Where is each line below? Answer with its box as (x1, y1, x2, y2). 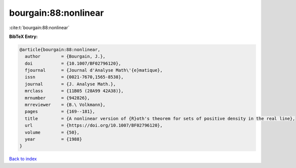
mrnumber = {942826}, (25, 95, 90, 101)
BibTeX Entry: (9, 34, 38, 39)
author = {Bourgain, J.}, (25, 54, 106, 59)
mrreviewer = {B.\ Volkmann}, (25, 102, 106, 108)
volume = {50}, (25, 130, 80, 135)
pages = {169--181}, (25, 109, 96, 114)
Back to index (9, 156, 37, 162)
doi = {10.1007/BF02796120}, (25, 61, 121, 66)
